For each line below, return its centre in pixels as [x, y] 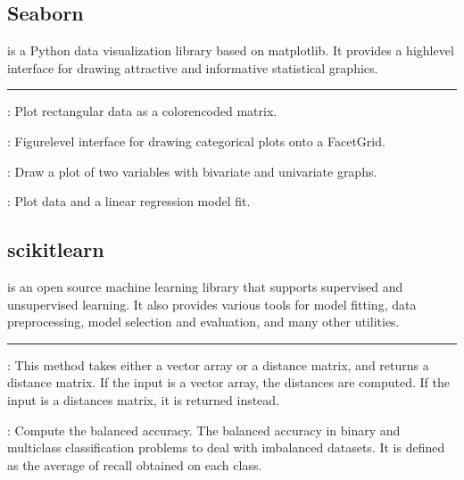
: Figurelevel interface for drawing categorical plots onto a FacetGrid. [196, 141]
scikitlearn [56, 249]
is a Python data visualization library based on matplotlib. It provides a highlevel [231, 50]
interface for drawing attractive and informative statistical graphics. [193, 67]
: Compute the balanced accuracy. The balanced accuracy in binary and [204, 430]
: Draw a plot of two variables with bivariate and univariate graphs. [192, 171]
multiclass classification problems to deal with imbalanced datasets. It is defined [226, 447]
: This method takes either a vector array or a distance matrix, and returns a [218, 364]
